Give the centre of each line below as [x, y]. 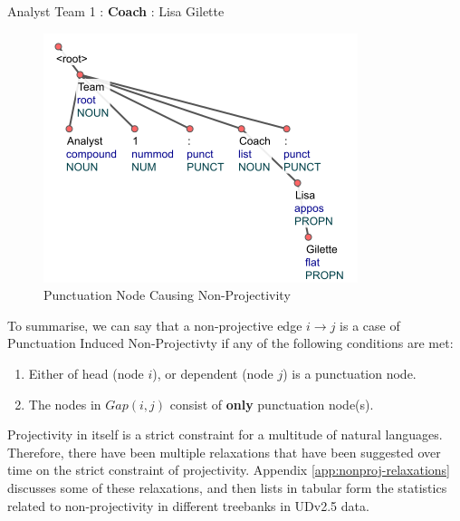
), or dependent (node [213, 373]
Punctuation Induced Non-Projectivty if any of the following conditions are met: [230, 343]
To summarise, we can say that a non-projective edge [155, 325]
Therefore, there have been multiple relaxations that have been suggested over [224, 452]
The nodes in [65, 404]
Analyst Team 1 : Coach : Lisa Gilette [116, 11]
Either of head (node [86, 373]
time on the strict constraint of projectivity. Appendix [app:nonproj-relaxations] [229, 470]
